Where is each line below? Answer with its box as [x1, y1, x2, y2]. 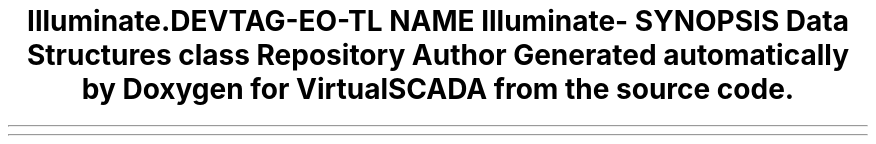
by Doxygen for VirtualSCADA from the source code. [81, 72, 795, 106]
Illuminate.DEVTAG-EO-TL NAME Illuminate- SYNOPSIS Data [27, 4, 849, 38]
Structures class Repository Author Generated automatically [26, 38, 850, 72]
